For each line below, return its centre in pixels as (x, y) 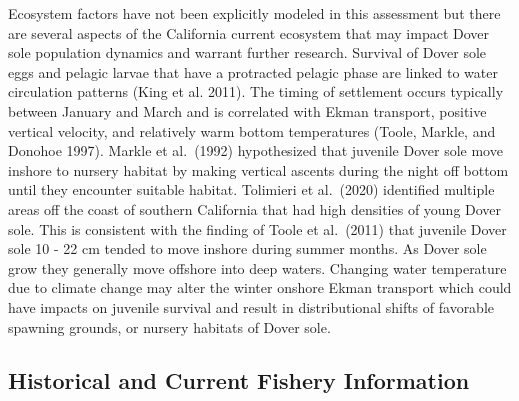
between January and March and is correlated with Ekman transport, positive (247, 110)
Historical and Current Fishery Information (239, 380)
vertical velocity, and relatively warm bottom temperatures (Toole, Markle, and (252, 130)
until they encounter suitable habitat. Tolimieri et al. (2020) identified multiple (251, 189)
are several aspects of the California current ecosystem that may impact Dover (249, 32)
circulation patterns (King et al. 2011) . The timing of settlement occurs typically (256, 91)
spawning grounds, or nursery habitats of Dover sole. (169, 326)
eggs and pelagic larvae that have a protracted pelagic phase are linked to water (253, 71)
